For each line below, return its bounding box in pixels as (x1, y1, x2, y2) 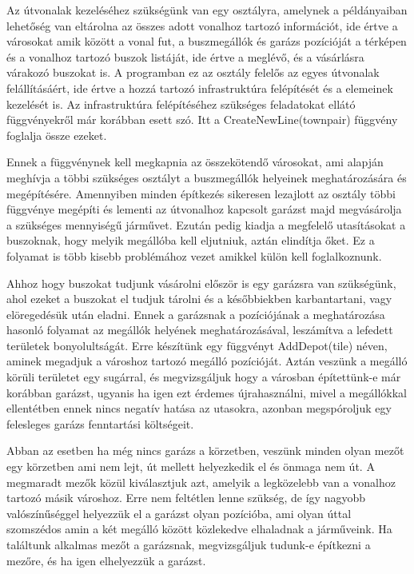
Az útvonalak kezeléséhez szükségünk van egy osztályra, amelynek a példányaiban (6, 2, 408, 18)
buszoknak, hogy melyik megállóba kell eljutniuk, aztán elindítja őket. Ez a (6, 232, 375, 249)
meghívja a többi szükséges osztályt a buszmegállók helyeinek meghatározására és (6, 169, 407, 185)
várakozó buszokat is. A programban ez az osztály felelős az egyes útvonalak (6, 64, 380, 81)
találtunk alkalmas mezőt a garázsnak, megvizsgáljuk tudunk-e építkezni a (6, 536, 371, 552)
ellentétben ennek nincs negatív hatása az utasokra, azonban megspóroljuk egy (6, 400, 392, 417)
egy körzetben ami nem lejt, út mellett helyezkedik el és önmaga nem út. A (6, 458, 375, 475)
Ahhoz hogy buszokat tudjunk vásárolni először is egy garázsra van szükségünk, (6, 274, 396, 291)
